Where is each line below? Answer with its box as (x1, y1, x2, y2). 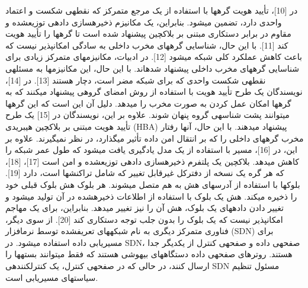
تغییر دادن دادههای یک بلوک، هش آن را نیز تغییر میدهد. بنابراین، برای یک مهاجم (5, 201, 284, 214)
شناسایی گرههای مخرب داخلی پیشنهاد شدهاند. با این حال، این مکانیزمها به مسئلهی (5, 62, 299, 74)
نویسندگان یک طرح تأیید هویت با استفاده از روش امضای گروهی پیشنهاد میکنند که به (5, 85, 303, 98)
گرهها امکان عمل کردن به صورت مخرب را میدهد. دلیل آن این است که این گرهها (5, 97, 291, 109)
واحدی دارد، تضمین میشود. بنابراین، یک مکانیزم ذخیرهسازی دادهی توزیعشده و (5, 15, 282, 28)
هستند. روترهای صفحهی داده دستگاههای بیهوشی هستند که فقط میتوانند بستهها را (5, 248, 293, 260)
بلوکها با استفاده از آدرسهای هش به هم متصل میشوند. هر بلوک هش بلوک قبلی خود (5, 178, 300, 190)
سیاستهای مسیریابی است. (5, 271, 98, 283)
